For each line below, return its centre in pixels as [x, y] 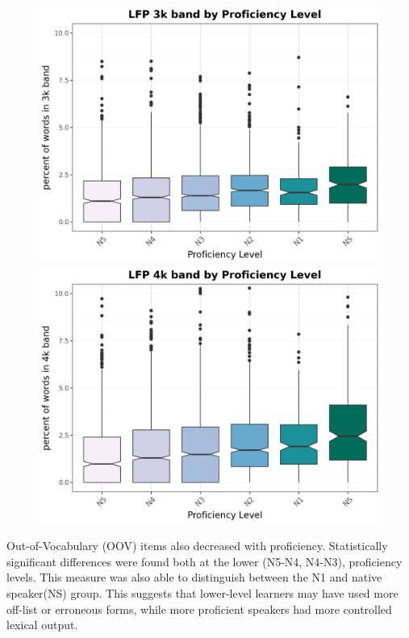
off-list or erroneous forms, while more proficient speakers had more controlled [199, 609]
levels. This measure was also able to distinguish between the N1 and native [194, 577]
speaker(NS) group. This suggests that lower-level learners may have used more [202, 592]
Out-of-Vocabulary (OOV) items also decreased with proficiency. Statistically [197, 546]
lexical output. [42, 625]
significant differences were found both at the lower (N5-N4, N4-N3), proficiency [204, 561]
